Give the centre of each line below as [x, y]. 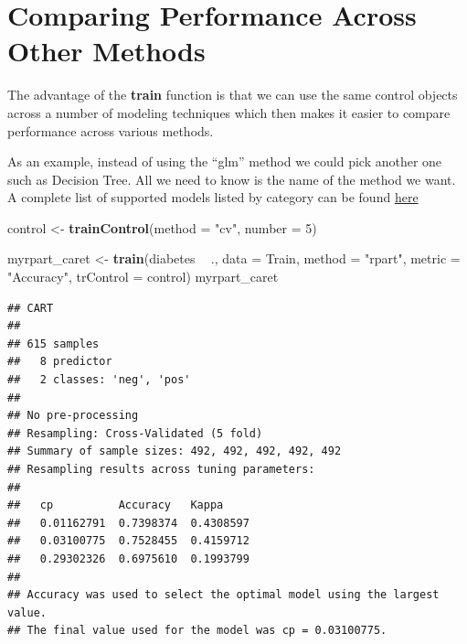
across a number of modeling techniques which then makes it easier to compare [229, 112]
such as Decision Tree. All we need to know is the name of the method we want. [232, 179]
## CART [31, 308]
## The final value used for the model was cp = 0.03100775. [197, 631]
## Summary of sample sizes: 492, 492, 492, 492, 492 [175, 451]
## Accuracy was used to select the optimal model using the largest [223, 595]
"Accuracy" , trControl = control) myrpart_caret [143, 277]
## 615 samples [53, 343]
